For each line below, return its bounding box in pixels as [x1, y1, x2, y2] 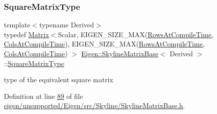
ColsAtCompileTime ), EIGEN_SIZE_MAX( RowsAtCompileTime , [4, 39, 205, 49]
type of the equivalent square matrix [4, 74, 113, 85]
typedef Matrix [4, 29, 49, 39]
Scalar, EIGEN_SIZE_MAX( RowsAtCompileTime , [58, 29, 214, 39]
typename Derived [39, 20, 94, 30]
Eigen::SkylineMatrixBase [81, 48, 159, 58]
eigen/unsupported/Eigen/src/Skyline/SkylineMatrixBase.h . [4, 100, 185, 111]
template [4, 20, 30, 30]
